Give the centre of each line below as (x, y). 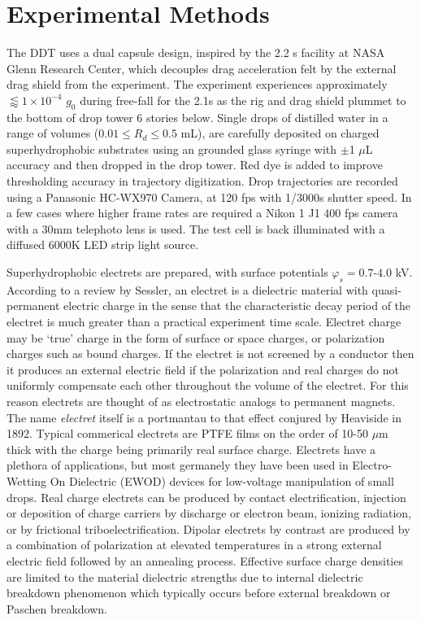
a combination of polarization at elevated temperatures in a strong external (194, 545)
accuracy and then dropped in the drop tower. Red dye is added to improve (195, 165)
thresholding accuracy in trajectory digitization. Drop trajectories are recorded (202, 181)
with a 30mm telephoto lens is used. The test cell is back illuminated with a (196, 228)
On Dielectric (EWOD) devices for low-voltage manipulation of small (222, 480)
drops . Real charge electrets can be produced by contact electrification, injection (206, 497)
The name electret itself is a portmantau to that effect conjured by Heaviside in (204, 417)
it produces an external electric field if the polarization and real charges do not (203, 369)
